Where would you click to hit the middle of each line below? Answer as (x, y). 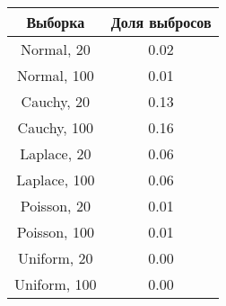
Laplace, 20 (56, 153)
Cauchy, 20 (56, 101)
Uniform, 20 (56, 258)
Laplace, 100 (56, 180)
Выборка (56, 22)
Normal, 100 (55, 75)
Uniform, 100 (56, 284)
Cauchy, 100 (56, 127)
